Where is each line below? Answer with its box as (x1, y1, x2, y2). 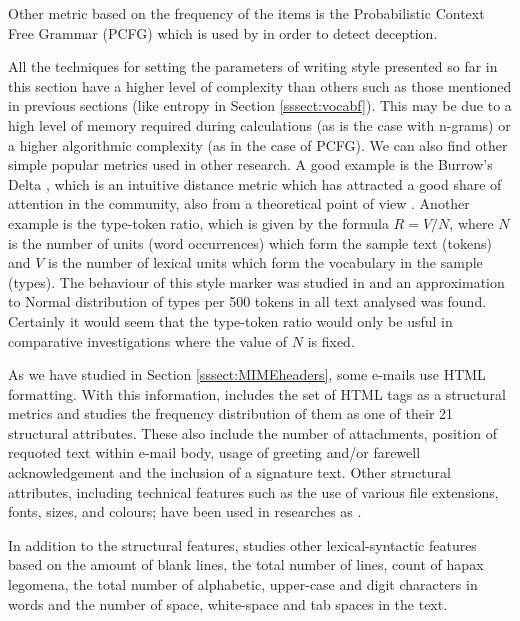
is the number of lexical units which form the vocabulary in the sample (48, 252, 483, 273)
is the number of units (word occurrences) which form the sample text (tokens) (8, 232, 492, 253)
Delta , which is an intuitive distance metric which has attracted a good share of (8, 173, 502, 194)
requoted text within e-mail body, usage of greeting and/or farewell (8, 442, 421, 463)
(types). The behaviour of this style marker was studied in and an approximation (8, 271, 505, 292)
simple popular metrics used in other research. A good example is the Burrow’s (8, 154, 493, 175)
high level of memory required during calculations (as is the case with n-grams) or (8, 114, 511, 135)
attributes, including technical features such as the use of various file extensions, (8, 481, 499, 502)
